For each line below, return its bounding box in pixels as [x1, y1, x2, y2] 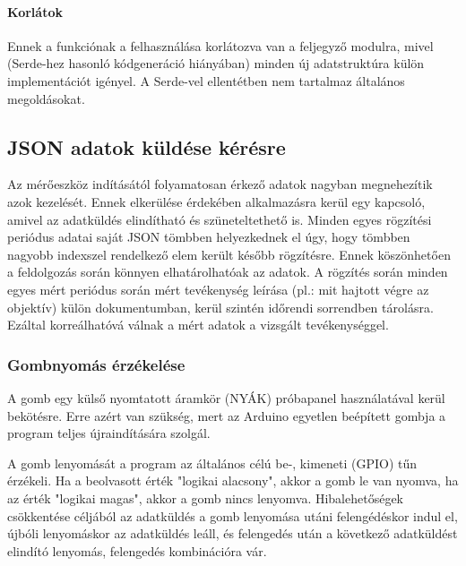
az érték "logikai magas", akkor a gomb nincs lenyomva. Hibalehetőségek [7, 488, 404, 507]
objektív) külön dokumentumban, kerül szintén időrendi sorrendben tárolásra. [7, 297, 434, 316]
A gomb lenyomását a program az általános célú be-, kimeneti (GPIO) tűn [7, 453, 418, 472]
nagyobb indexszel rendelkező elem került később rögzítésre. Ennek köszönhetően [7, 244, 451, 263]
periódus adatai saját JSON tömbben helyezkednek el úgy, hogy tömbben [7, 227, 410, 246]
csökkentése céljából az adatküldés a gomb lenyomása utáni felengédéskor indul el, [7, 506, 458, 525]
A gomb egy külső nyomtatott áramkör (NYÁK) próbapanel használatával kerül [7, 388, 445, 407]
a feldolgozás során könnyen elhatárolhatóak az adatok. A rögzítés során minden [7, 262, 448, 281]
